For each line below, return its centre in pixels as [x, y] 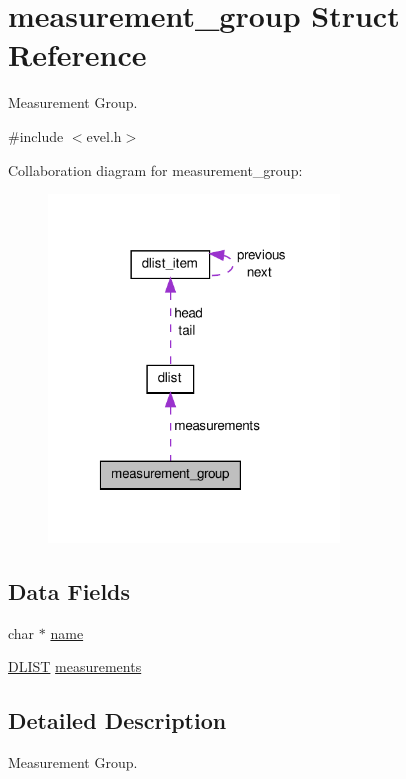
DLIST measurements [75, 666]
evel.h [104, 135]
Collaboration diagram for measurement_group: [155, 169]
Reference [77, 54]
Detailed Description [117, 720]
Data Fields [69, 590]
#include [36, 135]
